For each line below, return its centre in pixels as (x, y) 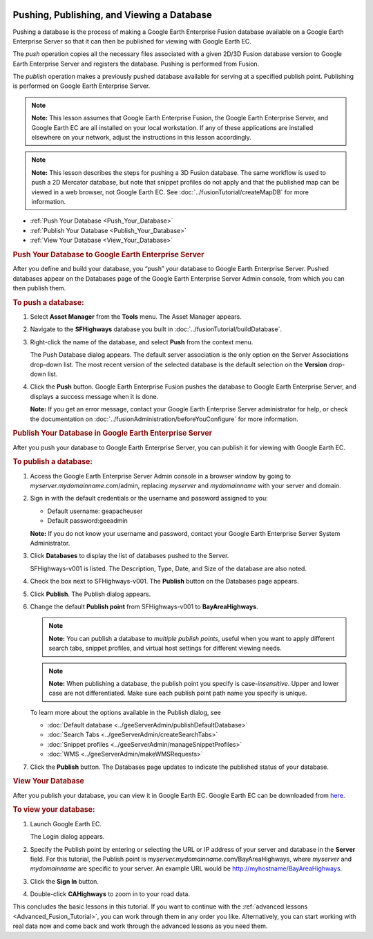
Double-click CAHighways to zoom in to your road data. (110, 894)
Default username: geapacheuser (95, 511)
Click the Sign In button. (65, 881)
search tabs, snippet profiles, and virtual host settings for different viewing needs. (165, 648)
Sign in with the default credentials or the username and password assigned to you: (149, 499)
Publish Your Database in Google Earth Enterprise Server (113, 434)
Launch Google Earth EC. (66, 824)
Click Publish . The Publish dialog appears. (90, 594)
